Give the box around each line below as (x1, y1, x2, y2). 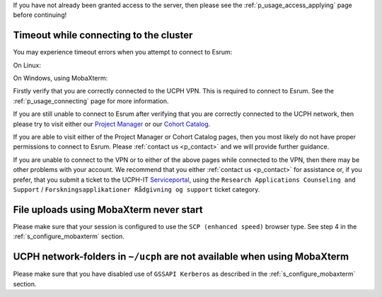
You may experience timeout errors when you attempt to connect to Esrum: (13, 48, 233, 57)
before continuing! (13, 11, 67, 19)
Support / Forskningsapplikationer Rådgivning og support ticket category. (13, 185, 260, 194)
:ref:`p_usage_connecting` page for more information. (13, 96, 169, 105)
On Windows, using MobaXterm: (13, 74, 108, 83)
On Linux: (13, 61, 42, 69)
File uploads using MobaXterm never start (13, 204, 203, 216)
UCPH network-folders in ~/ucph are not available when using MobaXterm (13, 251, 349, 263)
